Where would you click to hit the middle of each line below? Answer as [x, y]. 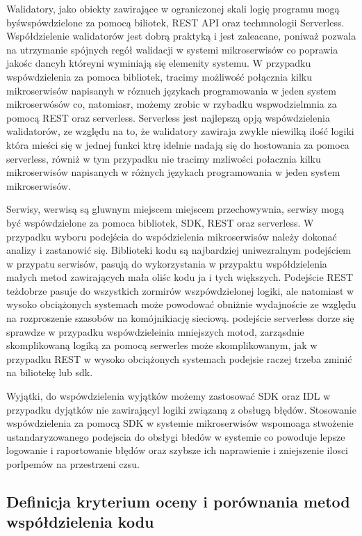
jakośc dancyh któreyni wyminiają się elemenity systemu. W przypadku [159, 63]
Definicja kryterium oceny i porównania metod [178, 501]
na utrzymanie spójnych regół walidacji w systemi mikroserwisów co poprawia [172, 49]
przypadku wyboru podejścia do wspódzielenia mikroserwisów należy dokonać [172, 236]
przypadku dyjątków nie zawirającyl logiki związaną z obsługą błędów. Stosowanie [181, 409]
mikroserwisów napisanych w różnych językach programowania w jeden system [173, 172]
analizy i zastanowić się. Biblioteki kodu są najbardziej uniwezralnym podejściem [179, 250]
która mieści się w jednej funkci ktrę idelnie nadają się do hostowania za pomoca [178, 144]
